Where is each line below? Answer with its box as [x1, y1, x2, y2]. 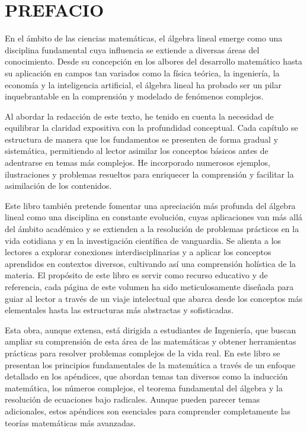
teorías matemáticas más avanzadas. [5, 416, 136, 429]
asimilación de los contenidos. [5, 179, 112, 192]
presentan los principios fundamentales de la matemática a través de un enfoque [5, 358, 296, 371]
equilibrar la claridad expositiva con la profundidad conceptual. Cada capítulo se [5, 121, 298, 134]
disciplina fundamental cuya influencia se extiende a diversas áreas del [5, 43, 260, 56]
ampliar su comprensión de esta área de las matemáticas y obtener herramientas [5, 335, 296, 348]
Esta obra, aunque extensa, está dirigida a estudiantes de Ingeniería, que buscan [5, 323, 296, 336]
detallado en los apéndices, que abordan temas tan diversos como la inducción [5, 370, 288, 382]
